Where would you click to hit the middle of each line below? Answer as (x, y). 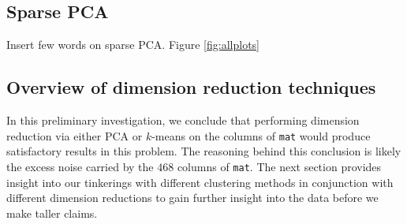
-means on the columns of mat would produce (261, 135)
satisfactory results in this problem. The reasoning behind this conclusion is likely (204, 151)
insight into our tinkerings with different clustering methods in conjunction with (200, 182)
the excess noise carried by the (80, 166)
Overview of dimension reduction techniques (191, 87)
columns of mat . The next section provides (279, 166)
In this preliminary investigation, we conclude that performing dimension (183, 120)
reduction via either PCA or (75, 135)
